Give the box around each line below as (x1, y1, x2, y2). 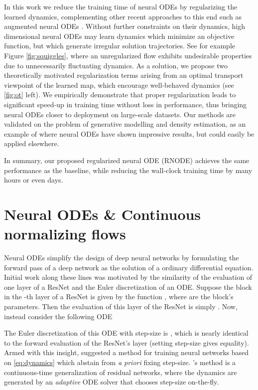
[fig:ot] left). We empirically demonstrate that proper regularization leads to (4, 89, 236, 100)
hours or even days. (4, 175, 63, 185)
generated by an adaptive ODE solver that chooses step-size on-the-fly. (4, 377, 219, 387)
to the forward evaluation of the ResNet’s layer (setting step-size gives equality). (4, 337, 249, 348)
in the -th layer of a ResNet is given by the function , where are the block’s (4, 291, 234, 302)
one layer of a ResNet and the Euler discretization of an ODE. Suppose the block (4, 281, 252, 292)
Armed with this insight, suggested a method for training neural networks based (4, 347, 249, 358)
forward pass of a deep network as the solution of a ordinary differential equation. (4, 262, 254, 272)
